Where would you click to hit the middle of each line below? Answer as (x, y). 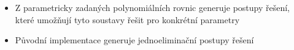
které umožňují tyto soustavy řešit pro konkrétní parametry (127, 19)
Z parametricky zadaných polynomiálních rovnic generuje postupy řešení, (153, 7)
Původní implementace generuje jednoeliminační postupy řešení (134, 40)
